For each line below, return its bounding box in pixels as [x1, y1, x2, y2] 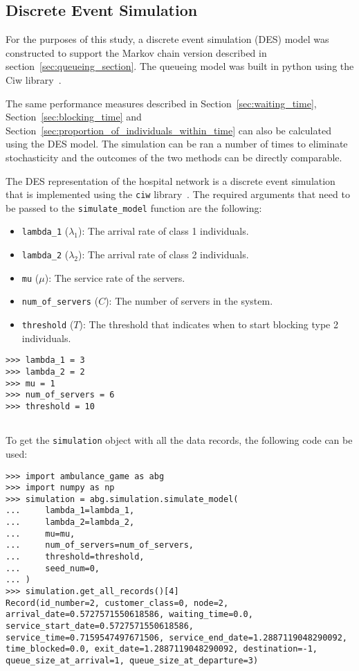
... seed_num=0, [6, 563, 100, 573]
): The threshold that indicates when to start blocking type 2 [79, 317, 338, 332]
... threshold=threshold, [6, 552, 145, 562]
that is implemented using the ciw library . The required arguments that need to [6, 187, 350, 202]
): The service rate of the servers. [44, 270, 185, 285]
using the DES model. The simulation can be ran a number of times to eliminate [6, 136, 348, 151]
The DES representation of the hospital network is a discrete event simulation [6, 173, 335, 188]
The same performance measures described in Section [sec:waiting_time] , [6, 96, 317, 110]
